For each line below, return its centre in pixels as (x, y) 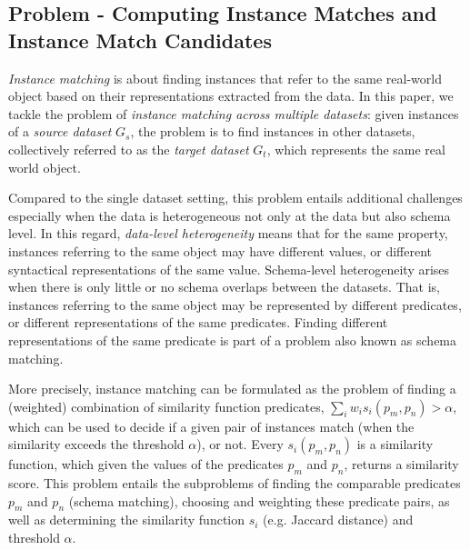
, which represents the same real (356, 149)
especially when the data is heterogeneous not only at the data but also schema (230, 215)
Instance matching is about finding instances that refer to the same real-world (225, 78)
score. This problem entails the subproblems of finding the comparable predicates (235, 483)
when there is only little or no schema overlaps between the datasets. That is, (224, 287)
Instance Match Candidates (140, 40)
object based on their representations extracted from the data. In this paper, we (231, 96)
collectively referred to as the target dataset (129, 149)
